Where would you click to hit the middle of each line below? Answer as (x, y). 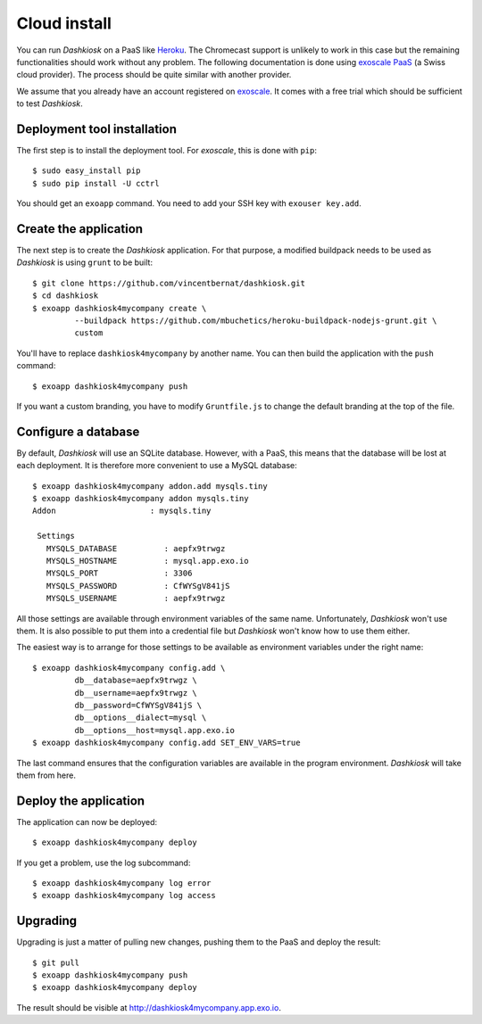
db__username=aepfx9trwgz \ (136, 693)
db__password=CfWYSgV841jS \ (138, 705)
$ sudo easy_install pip (87, 171)
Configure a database (78, 431)
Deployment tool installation (97, 129)
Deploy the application (81, 801)
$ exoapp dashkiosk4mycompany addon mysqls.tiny (141, 499)
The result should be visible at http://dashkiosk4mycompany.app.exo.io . (149, 1007)
